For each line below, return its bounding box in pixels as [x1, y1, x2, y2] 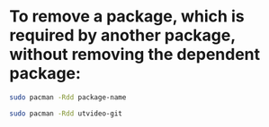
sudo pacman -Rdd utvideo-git [9, 109, 123, 118]
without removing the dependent [9, 45, 261, 64]
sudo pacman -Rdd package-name [9, 92, 127, 102]
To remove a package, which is [9, 6, 245, 27]
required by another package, [9, 25, 236, 46]
